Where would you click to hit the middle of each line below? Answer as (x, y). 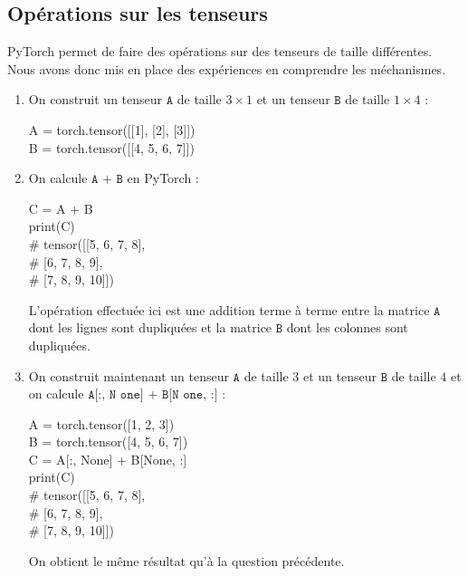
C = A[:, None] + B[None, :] (108, 459)
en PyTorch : (163, 178)
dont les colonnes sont (347, 327)
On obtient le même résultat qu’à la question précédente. (186, 560)
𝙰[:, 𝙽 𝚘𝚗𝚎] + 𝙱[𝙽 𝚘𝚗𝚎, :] (153, 395)
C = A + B (61, 208)
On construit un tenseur (96, 99)
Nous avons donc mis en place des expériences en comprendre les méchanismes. (227, 68)
